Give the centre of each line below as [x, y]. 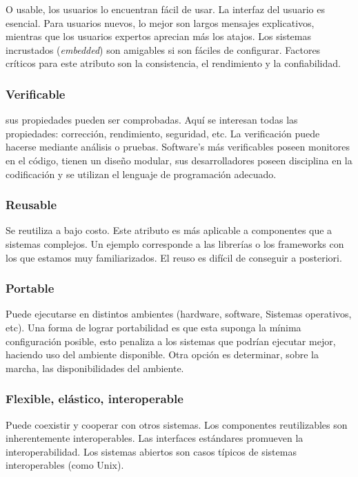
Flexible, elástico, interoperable [95, 399]
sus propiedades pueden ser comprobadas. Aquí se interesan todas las [152, 120]
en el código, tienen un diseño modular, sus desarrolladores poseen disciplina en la [179, 160]
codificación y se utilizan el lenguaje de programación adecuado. [141, 174]
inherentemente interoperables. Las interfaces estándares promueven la [155, 438]
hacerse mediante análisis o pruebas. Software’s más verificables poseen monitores [178, 147]
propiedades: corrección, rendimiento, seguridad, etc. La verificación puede [163, 133]
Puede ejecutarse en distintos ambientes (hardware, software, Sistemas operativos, [179, 314]
